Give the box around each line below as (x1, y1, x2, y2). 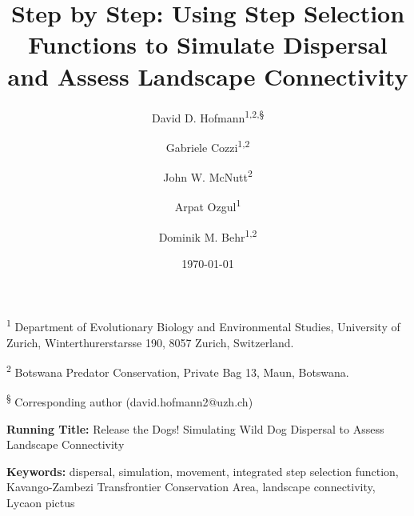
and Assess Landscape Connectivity (7, 59, 408, 92)
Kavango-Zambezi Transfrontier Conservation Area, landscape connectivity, (6, 478, 376, 495)
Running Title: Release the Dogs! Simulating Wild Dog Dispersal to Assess (6, 420, 384, 437)
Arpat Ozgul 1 (174, 196, 241, 214)
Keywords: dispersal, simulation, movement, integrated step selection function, (6, 462, 399, 479)
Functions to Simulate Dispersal (28, 28, 388, 61)
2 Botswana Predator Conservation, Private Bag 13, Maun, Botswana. (6, 362, 349, 380)
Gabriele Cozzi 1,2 (165, 136, 250, 155)
